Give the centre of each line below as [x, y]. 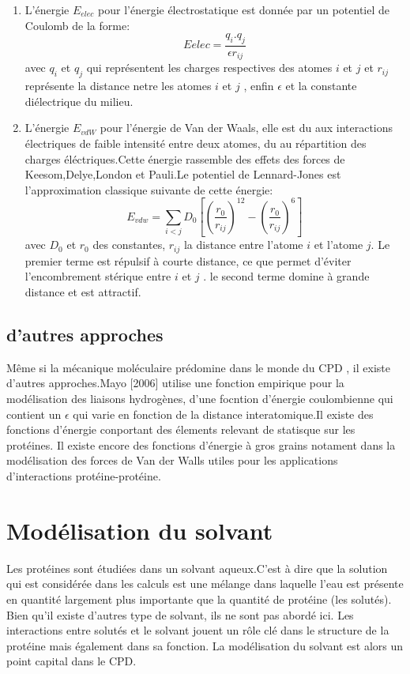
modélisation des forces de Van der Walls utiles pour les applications [172, 460]
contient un [34, 414]
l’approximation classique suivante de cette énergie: [149, 189]
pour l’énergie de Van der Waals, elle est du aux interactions [246, 128]
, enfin [259, 86]
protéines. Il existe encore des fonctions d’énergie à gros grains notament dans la [201, 444]
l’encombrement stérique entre [98, 276]
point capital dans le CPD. [71, 661]
